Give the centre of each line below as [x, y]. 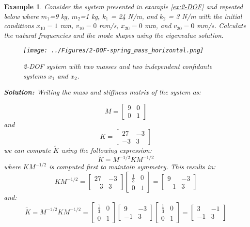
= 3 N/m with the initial [205, 16]
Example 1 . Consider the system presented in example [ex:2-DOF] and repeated [124, 6]
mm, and [158, 25]
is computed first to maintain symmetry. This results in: [132, 167]
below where [21, 16]
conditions [19, 25]
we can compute [27, 150]
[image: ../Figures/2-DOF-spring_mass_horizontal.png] [114, 51]
